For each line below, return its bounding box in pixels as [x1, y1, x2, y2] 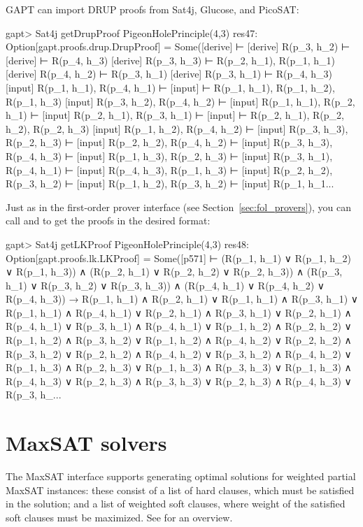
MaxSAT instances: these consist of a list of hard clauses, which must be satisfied [6, 482, 355, 497]
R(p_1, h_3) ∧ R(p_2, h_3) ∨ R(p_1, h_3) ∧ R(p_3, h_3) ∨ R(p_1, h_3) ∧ [6, 360, 352, 375]
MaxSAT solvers [6, 428, 167, 457]
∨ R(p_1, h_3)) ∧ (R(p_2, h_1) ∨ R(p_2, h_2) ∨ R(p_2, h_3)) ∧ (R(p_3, [6, 264, 343, 279]
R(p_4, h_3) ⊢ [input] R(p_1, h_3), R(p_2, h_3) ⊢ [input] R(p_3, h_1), [6, 148, 333, 163]
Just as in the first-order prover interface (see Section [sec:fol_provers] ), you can [6, 199, 352, 214]
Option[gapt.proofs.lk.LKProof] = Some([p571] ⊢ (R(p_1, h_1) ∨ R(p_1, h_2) [6, 250, 352, 265]
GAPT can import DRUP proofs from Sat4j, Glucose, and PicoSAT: [6, 2, 299, 16]
